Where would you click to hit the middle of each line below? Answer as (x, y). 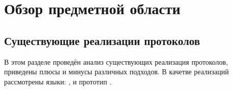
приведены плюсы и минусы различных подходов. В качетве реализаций (116, 72)
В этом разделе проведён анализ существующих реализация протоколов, (116, 61)
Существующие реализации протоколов (102, 40)
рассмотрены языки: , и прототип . (58, 81)
